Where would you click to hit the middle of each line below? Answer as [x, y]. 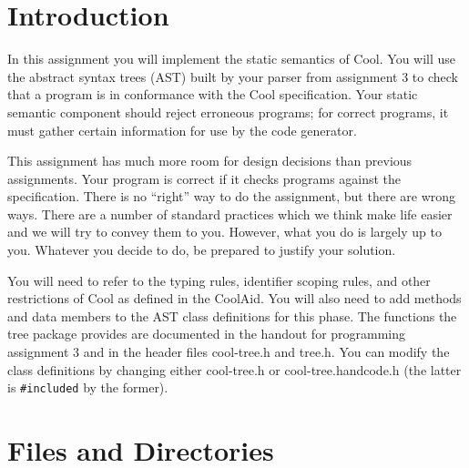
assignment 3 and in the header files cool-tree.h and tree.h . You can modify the [229, 352]
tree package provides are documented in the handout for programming [207, 334]
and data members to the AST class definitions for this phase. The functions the [232, 315]
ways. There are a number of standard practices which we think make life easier [230, 214]
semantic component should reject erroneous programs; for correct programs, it [228, 112]
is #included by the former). [88, 387]
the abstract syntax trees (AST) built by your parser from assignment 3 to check [233, 76]
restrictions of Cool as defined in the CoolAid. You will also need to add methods [234, 298]
